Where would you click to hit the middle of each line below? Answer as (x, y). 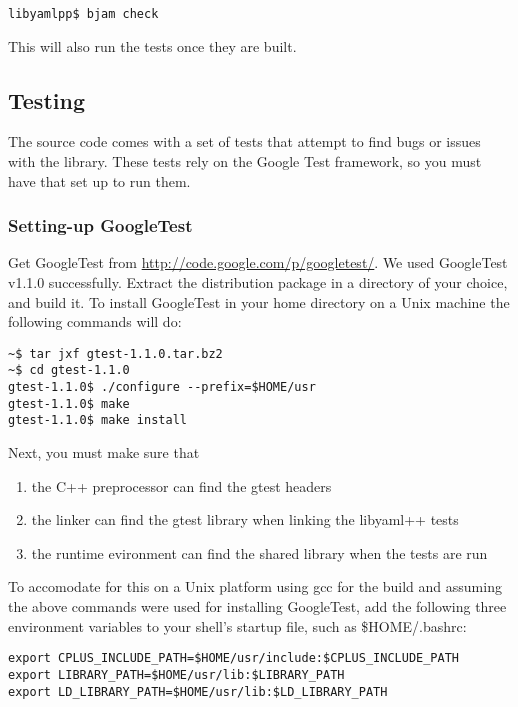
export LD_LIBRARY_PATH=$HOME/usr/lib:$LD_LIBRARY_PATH (198, 691)
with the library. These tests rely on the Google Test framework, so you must (245, 161)
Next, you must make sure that (104, 452)
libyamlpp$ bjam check (83, 14)
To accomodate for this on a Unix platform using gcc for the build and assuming (255, 586)
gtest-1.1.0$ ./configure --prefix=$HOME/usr (162, 387)
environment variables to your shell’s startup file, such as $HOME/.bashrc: (237, 625)
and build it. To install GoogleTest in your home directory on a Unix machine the (259, 301)
